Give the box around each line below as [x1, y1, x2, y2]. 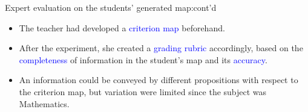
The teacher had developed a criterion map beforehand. [19, 21, 225, 34]
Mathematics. [19, 97, 70, 110]
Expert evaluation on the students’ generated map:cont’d [5, 1, 217, 13]
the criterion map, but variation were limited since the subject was [19, 85, 267, 98]
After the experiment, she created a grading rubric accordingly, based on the [19, 42, 303, 54]
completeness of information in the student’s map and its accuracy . [19, 53, 267, 66]
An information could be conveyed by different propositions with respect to [19, 73, 298, 86]
